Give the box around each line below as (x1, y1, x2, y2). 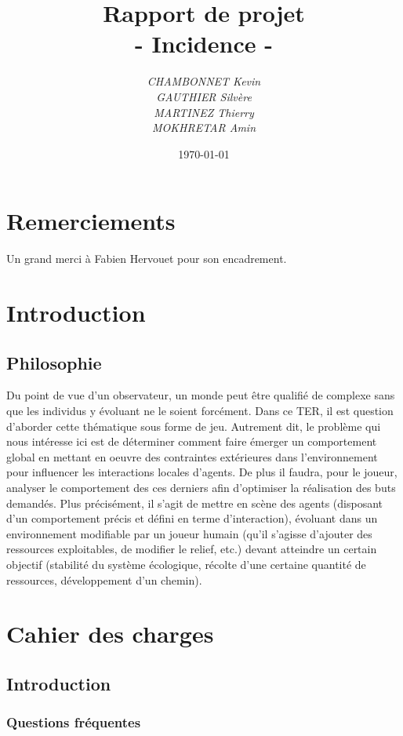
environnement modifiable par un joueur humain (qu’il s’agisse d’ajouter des (6, 525, 372, 541)
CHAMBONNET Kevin (147, 73, 261, 89)
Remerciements (6, 205, 176, 237)
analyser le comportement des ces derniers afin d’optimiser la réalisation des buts (6, 479, 396, 495)
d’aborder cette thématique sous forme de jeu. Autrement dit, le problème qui (6, 417, 381, 434)
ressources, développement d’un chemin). (6, 571, 202, 588)
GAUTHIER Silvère (156, 88, 252, 104)
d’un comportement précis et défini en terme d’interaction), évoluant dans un (6, 510, 378, 526)
